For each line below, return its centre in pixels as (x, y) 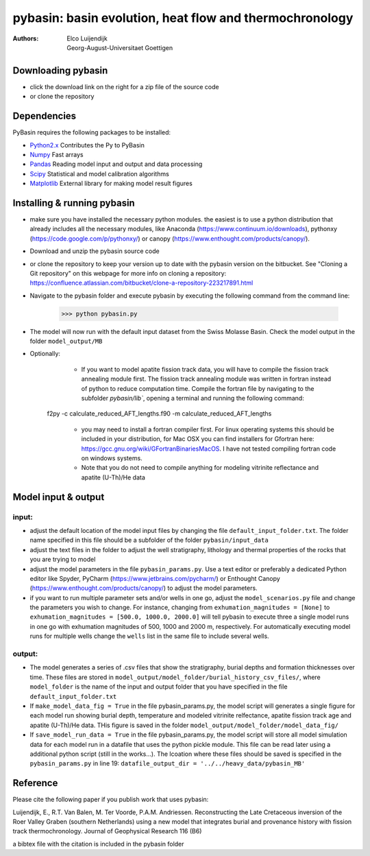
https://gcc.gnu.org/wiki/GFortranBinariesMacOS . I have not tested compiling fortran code (209, 449)
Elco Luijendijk (87, 38)
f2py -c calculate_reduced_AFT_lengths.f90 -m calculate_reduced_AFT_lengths (159, 414)
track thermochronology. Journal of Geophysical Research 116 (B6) (107, 831)
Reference (35, 783)
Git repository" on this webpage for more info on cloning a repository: (128, 273)
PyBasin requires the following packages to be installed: (92, 132)
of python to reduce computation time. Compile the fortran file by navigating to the (198, 388)
